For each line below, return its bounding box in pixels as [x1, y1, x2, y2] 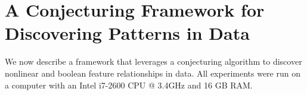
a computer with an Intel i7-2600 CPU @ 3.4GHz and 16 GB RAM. [5, 78, 253, 91]
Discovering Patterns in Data [5, 21, 250, 45]
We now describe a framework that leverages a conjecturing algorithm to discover [5, 55, 302, 68]
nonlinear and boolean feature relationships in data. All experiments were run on [5, 66, 300, 79]
